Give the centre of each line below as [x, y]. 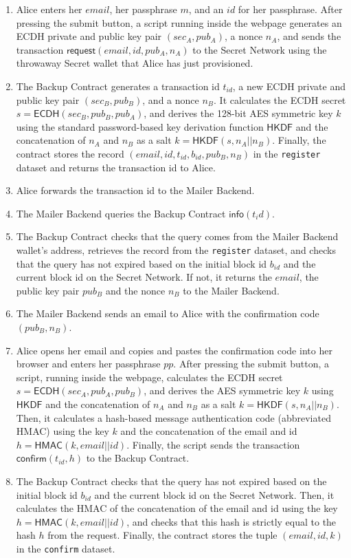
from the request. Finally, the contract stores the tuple [162, 535]
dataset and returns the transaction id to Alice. [116, 167]
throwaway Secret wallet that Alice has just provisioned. [135, 63]
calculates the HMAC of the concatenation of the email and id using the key [177, 508]
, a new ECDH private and [289, 86]
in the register [287, 153]
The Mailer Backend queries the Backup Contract [121, 213]
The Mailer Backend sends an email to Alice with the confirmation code [168, 313]
